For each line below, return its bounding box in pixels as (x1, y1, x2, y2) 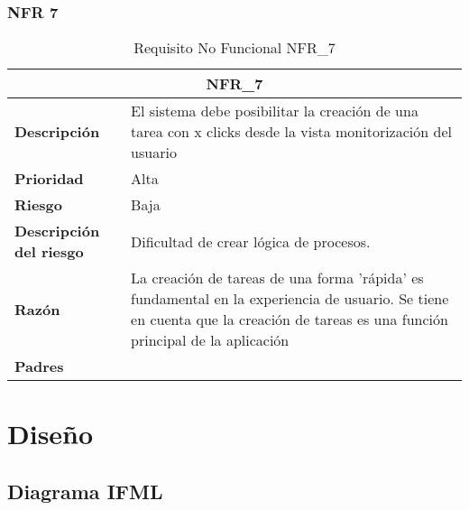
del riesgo (14, 241, 84, 263)
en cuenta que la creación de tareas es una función (131, 309, 448, 330)
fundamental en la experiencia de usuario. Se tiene (131, 288, 449, 310)
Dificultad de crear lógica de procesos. (131, 230, 371, 252)
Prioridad (14, 168, 84, 190)
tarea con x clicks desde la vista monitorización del (131, 121, 452, 143)
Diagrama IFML (7, 477, 163, 505)
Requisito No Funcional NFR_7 (133, 37, 336, 59)
